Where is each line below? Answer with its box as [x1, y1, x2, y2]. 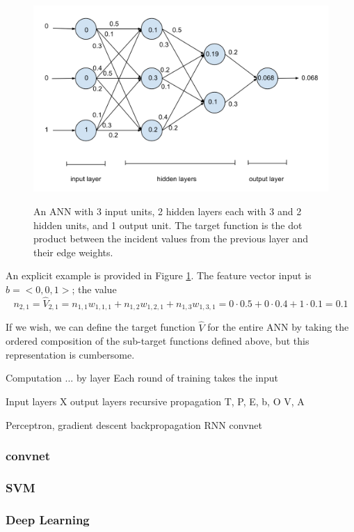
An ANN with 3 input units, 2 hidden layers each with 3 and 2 [33, 204, 302, 219]
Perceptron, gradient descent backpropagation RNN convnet [6, 417, 262, 432]
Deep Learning [6, 510, 90, 528]
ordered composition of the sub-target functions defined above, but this [6, 334, 309, 348]
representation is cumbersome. [6, 347, 135, 361]
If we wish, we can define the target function [6, 320, 195, 334]
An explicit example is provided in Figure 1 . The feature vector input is [6, 268, 312, 283]
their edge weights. [33, 244, 113, 259]
